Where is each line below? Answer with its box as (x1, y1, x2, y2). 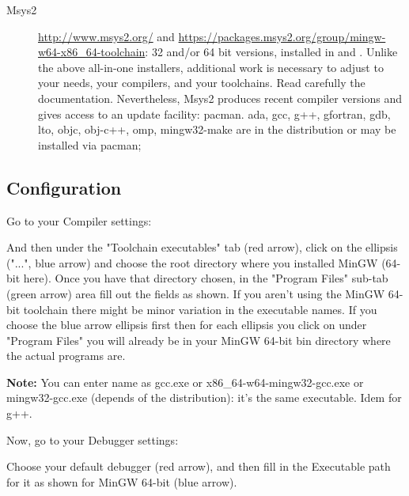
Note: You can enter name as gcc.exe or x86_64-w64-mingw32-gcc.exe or (6, 373, 364, 390)
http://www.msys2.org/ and (38, 28, 175, 44)
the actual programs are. (6, 347, 126, 364)
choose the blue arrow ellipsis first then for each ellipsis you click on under (6, 316, 367, 333)
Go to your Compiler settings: (6, 212, 152, 229)
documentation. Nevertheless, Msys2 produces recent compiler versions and (38, 89, 402, 106)
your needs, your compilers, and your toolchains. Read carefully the (38, 74, 365, 91)
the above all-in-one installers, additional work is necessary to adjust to (38, 59, 384, 75)
